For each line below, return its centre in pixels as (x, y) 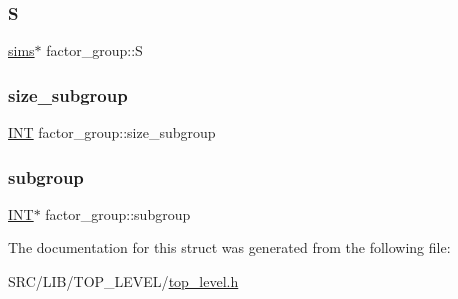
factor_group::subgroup (118, 213)
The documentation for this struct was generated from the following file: (229, 247)
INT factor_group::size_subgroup (112, 132)
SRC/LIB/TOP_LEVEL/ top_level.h (123, 281)
